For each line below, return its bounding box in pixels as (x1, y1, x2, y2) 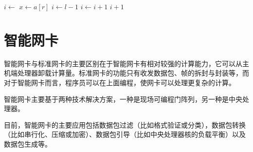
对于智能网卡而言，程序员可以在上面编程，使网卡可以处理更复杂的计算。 (4, 77, 235, 87)
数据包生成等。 (4, 138, 52, 149)
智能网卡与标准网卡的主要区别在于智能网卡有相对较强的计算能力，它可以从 (4, 58, 242, 68)
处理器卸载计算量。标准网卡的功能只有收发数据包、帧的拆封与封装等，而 (17, 68, 249, 78)
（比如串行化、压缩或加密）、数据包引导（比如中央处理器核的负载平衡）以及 (4, 129, 246, 139)
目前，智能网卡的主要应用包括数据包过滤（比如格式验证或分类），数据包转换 (4, 119, 246, 130)
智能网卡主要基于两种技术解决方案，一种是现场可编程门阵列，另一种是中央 (4, 94, 242, 104)
